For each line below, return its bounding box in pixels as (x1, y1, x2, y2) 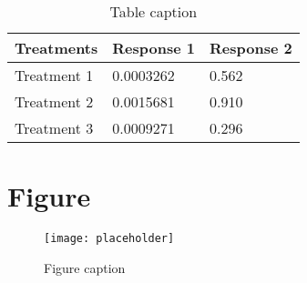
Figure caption (44, 258, 126, 277)
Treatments (15, 37, 98, 58)
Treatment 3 (15, 117, 94, 138)
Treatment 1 (15, 65, 94, 86)
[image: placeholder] (44, 232, 175, 246)
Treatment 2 (15, 91, 94, 112)
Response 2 (209, 37, 292, 58)
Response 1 (112, 37, 195, 58)
